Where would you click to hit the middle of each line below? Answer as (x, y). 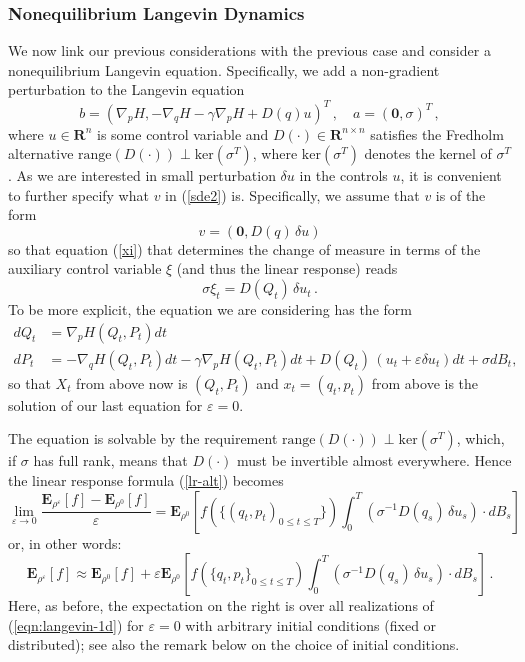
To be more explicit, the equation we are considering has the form (210, 309)
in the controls (343, 175)
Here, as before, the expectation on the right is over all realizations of (221, 605)
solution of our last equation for (105, 404)
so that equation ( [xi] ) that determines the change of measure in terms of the (244, 248)
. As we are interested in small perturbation (142, 175)
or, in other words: (65, 542)
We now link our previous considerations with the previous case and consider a (249, 50)
